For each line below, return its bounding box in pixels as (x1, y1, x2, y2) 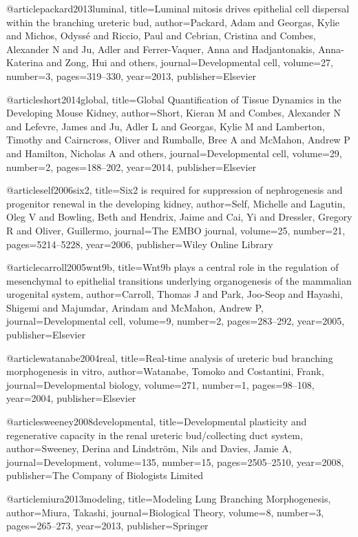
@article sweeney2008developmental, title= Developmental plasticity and (6, 414, 307, 429)
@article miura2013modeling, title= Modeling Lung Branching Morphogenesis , (6, 492, 331, 505)
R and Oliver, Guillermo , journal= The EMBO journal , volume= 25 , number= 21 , (6, 223, 346, 237)
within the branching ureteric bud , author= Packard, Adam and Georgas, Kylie (6, 14, 340, 29)
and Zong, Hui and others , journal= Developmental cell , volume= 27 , (46, 55, 333, 70)
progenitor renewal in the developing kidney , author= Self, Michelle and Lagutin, (6, 196, 346, 210)
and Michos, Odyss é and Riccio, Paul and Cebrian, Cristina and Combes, (6, 28, 316, 43)
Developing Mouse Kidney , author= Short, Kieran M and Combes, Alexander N (6, 105, 341, 120)
